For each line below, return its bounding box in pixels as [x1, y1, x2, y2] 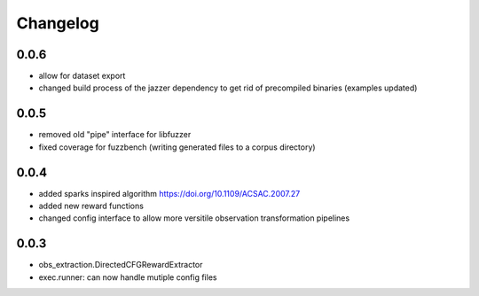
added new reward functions [38, 200, 144, 212]
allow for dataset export [38, 71, 126, 82]
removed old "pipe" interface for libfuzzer [38, 129, 192, 140]
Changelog [16, 13, 99, 33]
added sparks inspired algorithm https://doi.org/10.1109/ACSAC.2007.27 [38, 188, 301, 199]
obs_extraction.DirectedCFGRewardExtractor [38, 260, 203, 270]
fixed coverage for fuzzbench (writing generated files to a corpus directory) [38, 142, 316, 152]
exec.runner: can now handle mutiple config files [38, 271, 217, 283]
